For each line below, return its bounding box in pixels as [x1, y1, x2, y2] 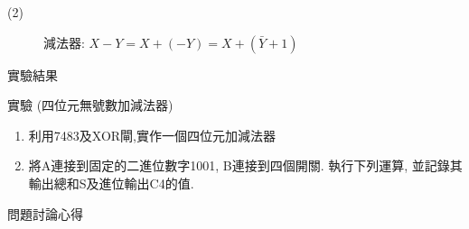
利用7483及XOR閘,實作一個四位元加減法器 [28, 125, 276, 144]
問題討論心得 [7, 204, 83, 223]
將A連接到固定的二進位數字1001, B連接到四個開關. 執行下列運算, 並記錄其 [28, 156, 463, 175]
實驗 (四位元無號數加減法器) [7, 96, 174, 114]
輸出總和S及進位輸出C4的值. [28, 173, 194, 192]
